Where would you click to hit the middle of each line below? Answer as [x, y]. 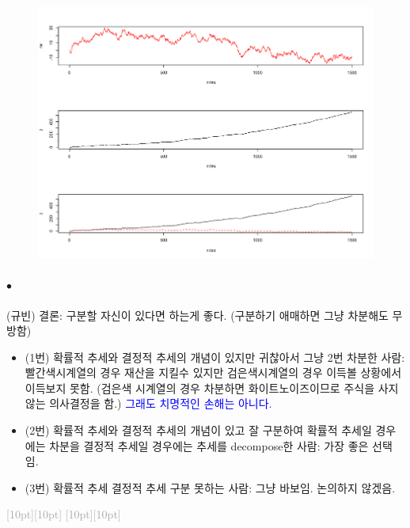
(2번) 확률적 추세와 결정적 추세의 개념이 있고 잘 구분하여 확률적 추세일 [198, 430]
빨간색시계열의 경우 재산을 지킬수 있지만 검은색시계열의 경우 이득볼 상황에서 [213, 372]
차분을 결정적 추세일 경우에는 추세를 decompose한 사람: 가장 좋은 [209, 445]
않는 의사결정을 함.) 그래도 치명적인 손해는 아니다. [148, 403]
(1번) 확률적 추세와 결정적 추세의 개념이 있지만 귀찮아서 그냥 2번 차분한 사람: [215, 357]
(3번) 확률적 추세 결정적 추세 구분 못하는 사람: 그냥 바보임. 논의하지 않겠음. [210, 487]
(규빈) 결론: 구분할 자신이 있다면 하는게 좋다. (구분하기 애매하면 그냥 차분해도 [197, 315]
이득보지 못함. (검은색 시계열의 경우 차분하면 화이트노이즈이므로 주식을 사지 [212, 387]
